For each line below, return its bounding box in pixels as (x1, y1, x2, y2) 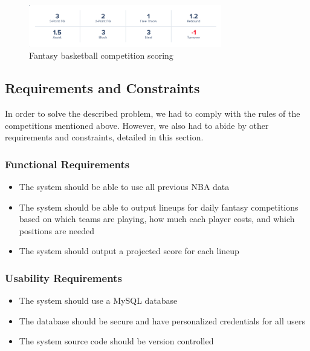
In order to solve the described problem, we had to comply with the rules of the (5, 107, 300, 119)
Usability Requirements (5, 270, 122, 285)
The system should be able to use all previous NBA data (19, 180, 230, 192)
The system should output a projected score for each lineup (19, 244, 239, 257)
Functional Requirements (5, 156, 130, 171)
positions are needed (19, 224, 95, 237)
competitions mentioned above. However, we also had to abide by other (5, 119, 269, 131)
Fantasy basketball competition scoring (29, 49, 173, 62)
